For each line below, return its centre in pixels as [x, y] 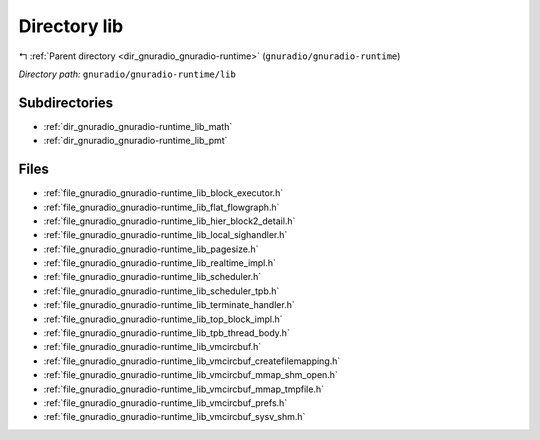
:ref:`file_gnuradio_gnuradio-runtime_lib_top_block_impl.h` [163, 319]
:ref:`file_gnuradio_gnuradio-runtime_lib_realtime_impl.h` [160, 263]
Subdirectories [66, 102]
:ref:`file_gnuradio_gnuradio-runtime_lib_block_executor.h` [163, 193]
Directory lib [71, 26]
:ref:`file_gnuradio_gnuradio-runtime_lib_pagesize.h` [151, 249]
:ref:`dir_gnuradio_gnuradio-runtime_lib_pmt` [135, 141]
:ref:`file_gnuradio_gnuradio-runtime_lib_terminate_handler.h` [169, 305]
